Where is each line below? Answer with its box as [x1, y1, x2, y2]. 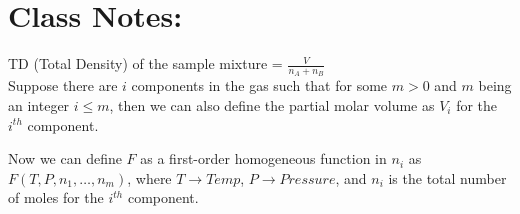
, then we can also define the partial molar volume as [109, 94, 435, 115]
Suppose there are [8, 75, 118, 96]
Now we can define [8, 148, 122, 169]
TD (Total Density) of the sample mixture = [8, 53, 283, 74]
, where [127, 167, 172, 188]
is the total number [388, 167, 507, 188]
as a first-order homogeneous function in [140, 148, 387, 169]
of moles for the [8, 187, 104, 208]
